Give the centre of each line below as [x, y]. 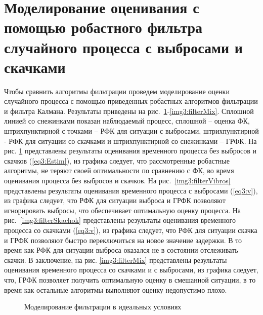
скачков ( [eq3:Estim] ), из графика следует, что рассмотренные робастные [117, 160]
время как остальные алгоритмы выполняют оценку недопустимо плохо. [116, 289]
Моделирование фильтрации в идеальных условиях [103, 307]
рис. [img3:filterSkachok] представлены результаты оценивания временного [120, 220]
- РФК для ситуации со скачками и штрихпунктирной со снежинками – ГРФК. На [130, 141]
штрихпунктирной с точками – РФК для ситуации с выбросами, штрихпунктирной [131, 131]
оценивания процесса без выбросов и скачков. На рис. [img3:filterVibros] [117, 181]
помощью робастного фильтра [103, 27]
